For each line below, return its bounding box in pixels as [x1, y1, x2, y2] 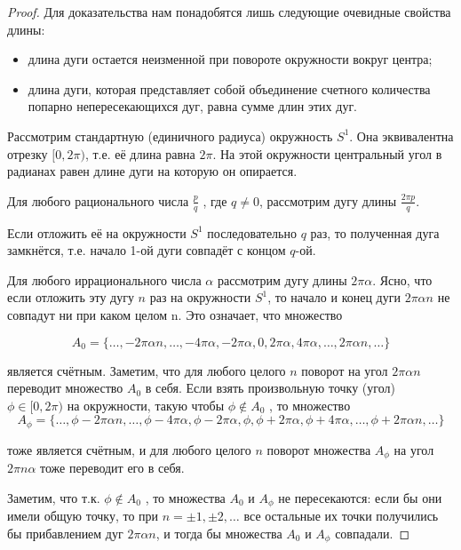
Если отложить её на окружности [7, 223, 187, 242]
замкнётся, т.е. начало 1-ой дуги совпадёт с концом [7, 241, 286, 259]
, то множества [145, 488, 226, 506]
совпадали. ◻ [335, 523, 410, 542]
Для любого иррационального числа [7, 270, 202, 289]
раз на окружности [149, 288, 251, 307]
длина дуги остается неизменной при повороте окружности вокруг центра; [28, 50, 433, 68]
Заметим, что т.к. [7, 488, 100, 506]
